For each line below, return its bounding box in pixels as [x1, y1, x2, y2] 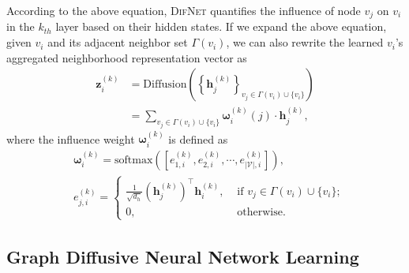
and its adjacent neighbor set [47, 34, 188, 50]
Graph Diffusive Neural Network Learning [6, 245, 359, 269]
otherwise [237, 206, 283, 218]
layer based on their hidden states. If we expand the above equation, [55, 18, 387, 35]
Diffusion [143, 79, 187, 91]
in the [6, 18, 35, 35]
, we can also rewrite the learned [226, 34, 384, 50]
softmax [114, 154, 153, 166]
